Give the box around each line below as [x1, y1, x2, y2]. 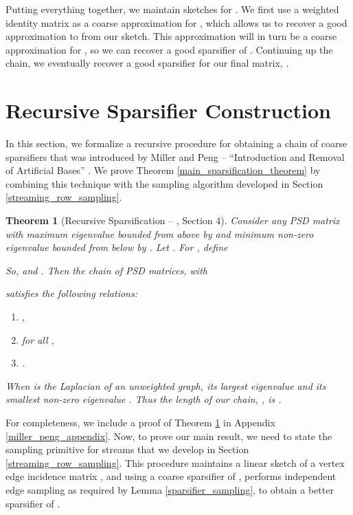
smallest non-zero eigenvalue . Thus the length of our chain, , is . [5, 392, 282, 406]
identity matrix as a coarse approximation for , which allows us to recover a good [5, 15, 348, 30]
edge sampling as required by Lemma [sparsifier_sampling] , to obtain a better [5, 482, 334, 496]
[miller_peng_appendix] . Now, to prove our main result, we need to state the [5, 428, 332, 443]
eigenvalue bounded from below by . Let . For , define [5, 240, 228, 254]
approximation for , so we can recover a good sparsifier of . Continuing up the [5, 42, 333, 56]
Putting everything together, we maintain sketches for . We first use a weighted [5, 2, 339, 16]
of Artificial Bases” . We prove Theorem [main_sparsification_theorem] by [5, 163, 321, 177]
